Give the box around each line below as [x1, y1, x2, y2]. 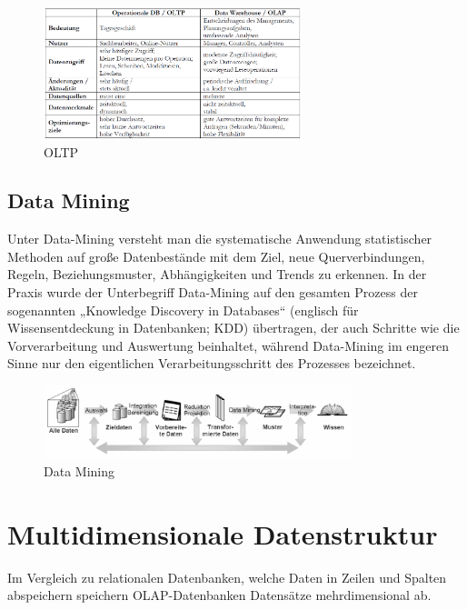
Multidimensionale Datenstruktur [7, 515, 438, 552]
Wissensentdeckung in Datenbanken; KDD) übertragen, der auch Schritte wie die [7, 318, 460, 337]
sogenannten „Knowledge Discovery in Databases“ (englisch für [7, 300, 359, 319]
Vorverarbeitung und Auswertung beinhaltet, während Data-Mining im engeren [7, 335, 449, 355]
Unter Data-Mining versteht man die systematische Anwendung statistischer [7, 229, 432, 248]
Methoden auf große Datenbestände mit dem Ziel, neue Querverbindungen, [7, 246, 425, 265]
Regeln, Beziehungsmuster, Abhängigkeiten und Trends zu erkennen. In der [7, 265, 427, 284]
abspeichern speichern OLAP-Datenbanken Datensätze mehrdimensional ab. [7, 585, 432, 605]
